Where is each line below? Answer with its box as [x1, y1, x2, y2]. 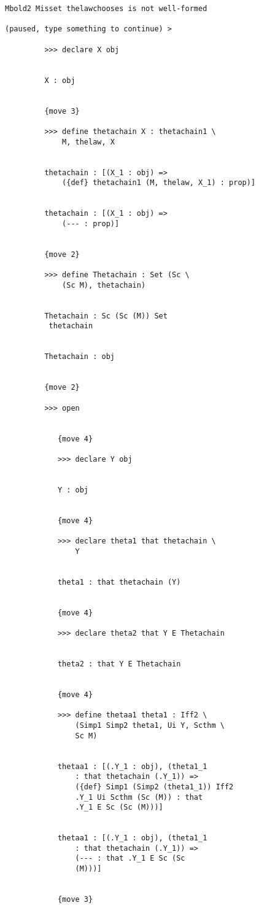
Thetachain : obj [44, 352, 115, 361]
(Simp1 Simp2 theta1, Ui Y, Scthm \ [75, 720, 225, 730]
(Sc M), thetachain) [62, 280, 146, 290]
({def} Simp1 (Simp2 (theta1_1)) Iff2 [75, 782, 234, 791]
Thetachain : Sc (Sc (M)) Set [44, 311, 168, 320]
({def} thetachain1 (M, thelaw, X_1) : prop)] [62, 178, 256, 188]
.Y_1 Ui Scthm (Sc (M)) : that [75, 792, 203, 802]
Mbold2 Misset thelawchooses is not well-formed [5, 4, 207, 13]
